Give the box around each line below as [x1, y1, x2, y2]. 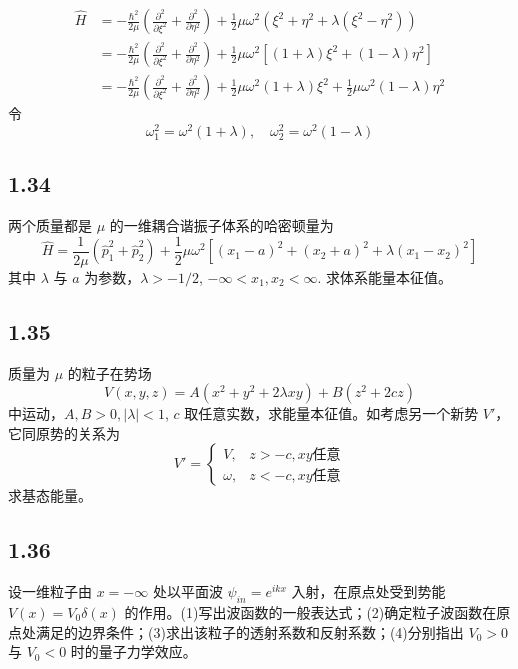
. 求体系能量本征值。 [317, 266, 452, 287]
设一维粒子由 [8, 581, 92, 602]
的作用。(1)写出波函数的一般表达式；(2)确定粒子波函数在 [124, 601, 497, 622]
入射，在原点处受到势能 [291, 581, 446, 602]
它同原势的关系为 [8, 422, 120, 443]
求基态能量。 [8, 485, 92, 506]
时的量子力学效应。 [70, 641, 197, 662]
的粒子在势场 [67, 362, 152, 383]
